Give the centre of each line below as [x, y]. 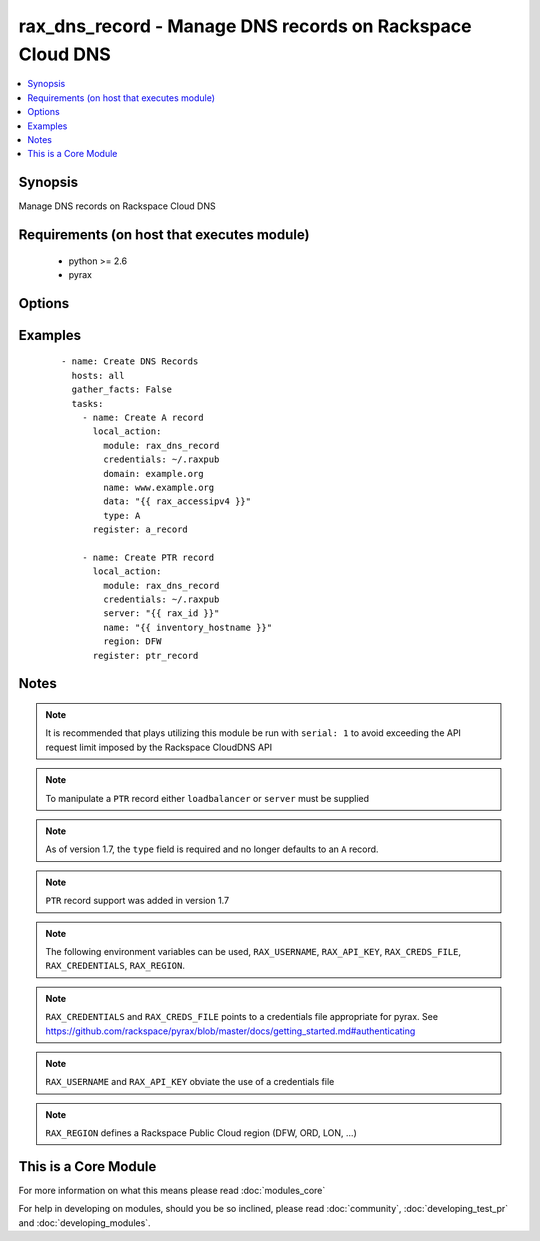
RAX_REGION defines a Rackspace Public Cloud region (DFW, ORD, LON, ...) [201, 1133]
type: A [122, 515]
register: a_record [140, 529]
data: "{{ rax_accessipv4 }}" [177, 501]
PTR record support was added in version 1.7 [137, 901]
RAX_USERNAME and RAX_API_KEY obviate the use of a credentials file [190, 1082]
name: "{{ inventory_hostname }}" [188, 627]
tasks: [87, 403]
